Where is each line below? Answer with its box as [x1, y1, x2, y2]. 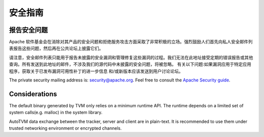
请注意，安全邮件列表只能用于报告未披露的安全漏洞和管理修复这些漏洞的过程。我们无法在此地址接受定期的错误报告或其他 [9, 54, 253, 60]
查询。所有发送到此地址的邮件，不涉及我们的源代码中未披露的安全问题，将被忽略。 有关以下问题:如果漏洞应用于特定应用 [9, 61, 251, 67]
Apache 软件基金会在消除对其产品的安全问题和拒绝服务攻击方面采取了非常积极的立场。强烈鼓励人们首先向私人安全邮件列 [9, 39, 253, 45]
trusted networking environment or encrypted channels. [9, 125, 122, 131]
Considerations [9, 90, 57, 98]
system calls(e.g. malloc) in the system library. [9, 110, 103, 116]
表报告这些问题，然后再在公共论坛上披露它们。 [9, 45, 104, 51]
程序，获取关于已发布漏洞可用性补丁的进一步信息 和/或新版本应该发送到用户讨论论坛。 [9, 68, 183, 74]
